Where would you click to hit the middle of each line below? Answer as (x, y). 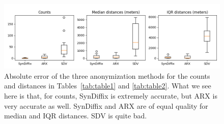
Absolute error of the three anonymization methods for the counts (107, 75)
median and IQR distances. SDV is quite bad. (76, 116)
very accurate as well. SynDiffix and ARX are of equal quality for (106, 105)
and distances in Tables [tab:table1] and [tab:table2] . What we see (108, 86)
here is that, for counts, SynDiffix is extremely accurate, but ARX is (111, 95)
